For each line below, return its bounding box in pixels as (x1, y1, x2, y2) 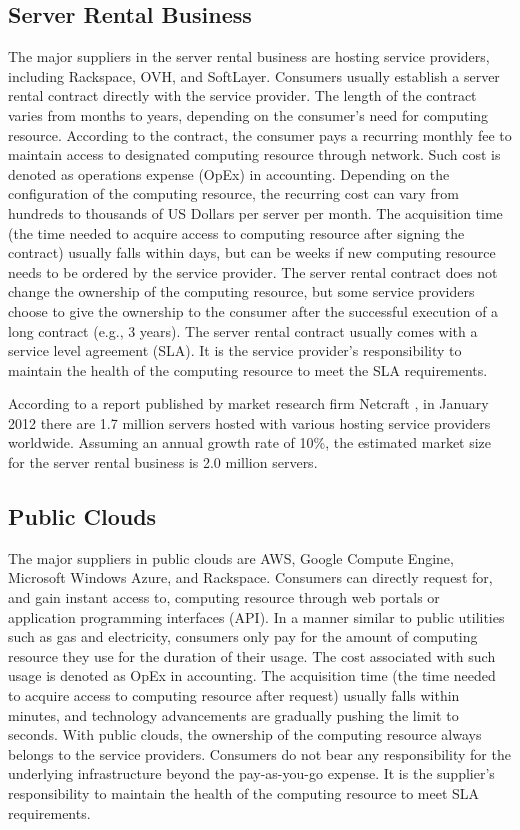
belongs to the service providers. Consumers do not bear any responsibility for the (8, 743, 511, 764)
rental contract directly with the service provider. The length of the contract (8, 85, 477, 106)
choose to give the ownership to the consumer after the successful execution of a (8, 300, 499, 321)
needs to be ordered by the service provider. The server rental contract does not (8, 261, 498, 282)
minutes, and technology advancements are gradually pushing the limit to (8, 704, 459, 725)
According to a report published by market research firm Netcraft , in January (8, 393, 489, 414)
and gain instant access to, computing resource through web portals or (8, 587, 440, 608)
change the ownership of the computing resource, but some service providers (8, 281, 475, 302)
